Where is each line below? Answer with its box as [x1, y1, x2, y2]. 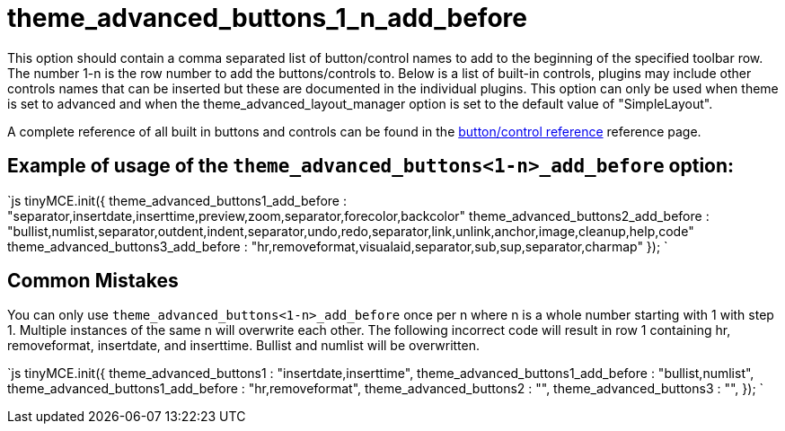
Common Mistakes [7, 269, 179, 293]
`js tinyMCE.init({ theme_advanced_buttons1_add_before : [7, 192, 347, 208]
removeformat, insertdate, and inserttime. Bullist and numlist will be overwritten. [7, 338, 481, 354]
